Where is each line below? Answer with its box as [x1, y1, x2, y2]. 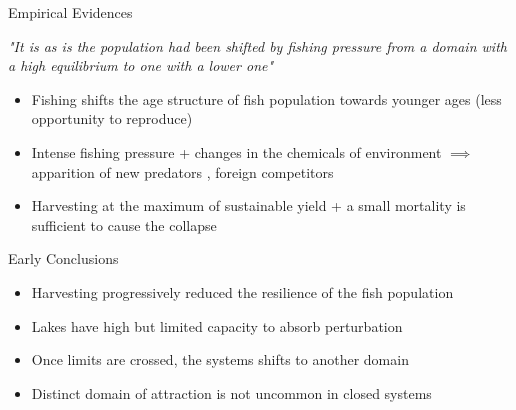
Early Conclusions [8, 248, 119, 269]
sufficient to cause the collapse [31, 214, 217, 235]
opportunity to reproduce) [31, 108, 193, 129]
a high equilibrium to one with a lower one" [8, 55, 274, 76]
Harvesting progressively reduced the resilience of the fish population [31, 281, 454, 302]
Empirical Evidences [8, 2, 133, 22]
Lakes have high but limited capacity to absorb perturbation [31, 315, 403, 336]
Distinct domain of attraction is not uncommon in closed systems [31, 382, 432, 403]
